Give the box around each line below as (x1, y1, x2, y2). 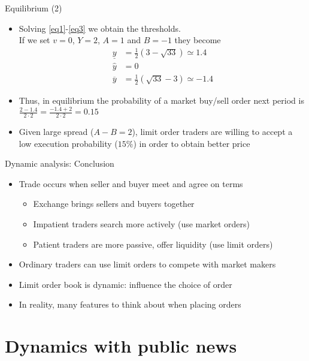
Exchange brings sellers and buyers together (33, 197, 195, 210)
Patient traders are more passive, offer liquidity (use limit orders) (33, 237, 273, 250)
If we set (19, 34, 50, 46)
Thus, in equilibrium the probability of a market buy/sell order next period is (19, 94, 304, 107)
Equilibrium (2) (5, 2, 62, 14)
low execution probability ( (19, 137, 118, 149)
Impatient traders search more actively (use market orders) (33, 218, 250, 230)
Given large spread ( (19, 125, 94, 138)
